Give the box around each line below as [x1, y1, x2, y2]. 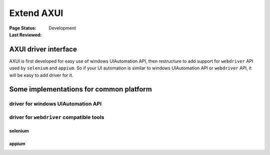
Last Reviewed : [9, 31, 42, 37]
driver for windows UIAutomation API [9, 100, 102, 107]
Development [48, 25, 76, 31]
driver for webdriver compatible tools [9, 113, 104, 120]
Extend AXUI [9, 7, 63, 18]
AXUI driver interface [9, 45, 77, 53]
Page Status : [9, 25, 37, 31]
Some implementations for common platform [9, 85, 152, 93]
